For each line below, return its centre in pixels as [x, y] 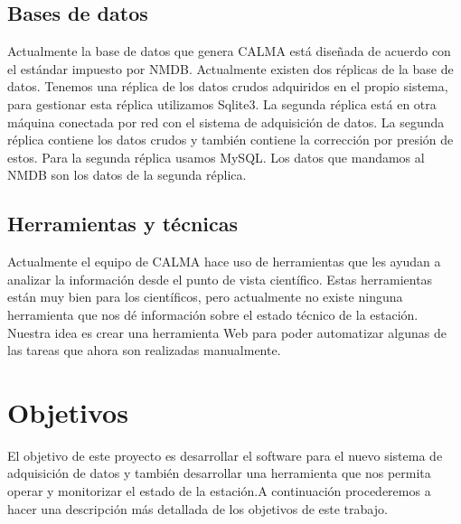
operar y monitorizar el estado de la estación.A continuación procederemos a [219, 491]
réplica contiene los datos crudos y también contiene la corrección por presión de [230, 140]
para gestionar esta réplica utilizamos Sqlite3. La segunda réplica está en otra [222, 103]
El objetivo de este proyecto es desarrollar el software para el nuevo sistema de [225, 455]
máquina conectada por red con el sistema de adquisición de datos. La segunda [226, 122]
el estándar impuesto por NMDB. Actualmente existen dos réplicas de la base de [230, 68]
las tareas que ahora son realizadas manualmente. [144, 350]
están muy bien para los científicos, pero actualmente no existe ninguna [205, 297]
